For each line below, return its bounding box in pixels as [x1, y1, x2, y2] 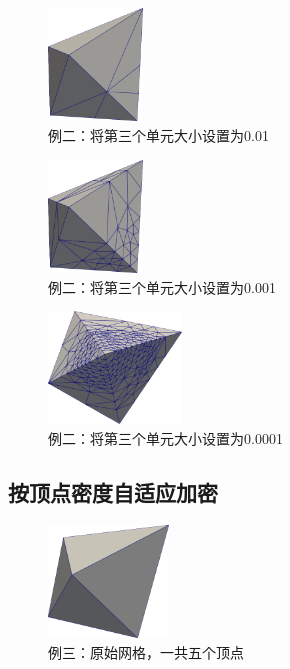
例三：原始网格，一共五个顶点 [48, 641, 244, 662]
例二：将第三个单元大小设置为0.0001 [48, 428, 283, 449]
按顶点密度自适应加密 [8, 477, 218, 508]
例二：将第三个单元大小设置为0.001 [48, 276, 276, 297]
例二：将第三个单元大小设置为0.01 [48, 124, 269, 145]
